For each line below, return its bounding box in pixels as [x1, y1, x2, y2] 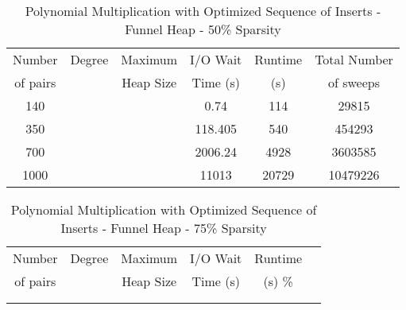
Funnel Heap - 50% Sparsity [125, 20, 281, 38]
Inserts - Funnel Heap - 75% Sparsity [60, 219, 267, 237]
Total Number [315, 50, 393, 68]
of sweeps [327, 73, 381, 91]
